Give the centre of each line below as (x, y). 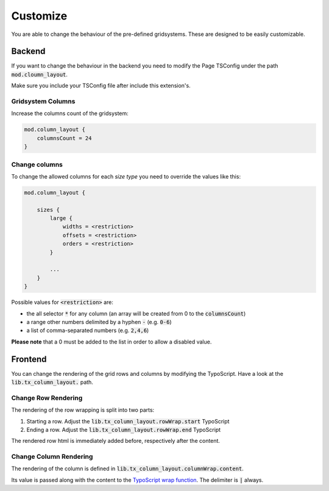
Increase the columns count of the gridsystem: (70, 113)
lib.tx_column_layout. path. (52, 382)
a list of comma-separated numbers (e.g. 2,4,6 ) (88, 330)
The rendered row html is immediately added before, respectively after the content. (116, 441)
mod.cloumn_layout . (40, 74)
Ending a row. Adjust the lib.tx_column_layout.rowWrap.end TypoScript (124, 429)
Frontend (29, 359)
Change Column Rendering (52, 457)
